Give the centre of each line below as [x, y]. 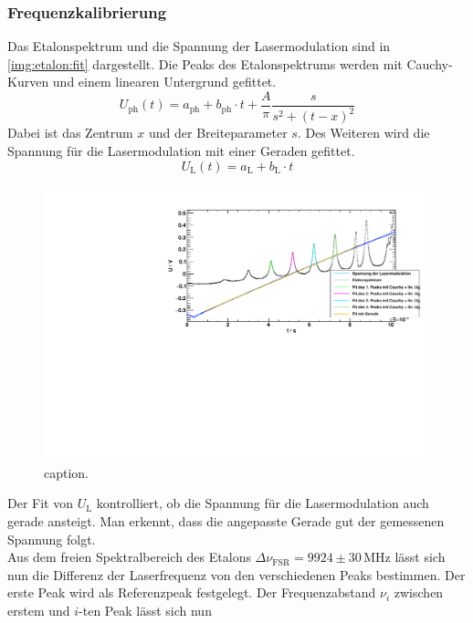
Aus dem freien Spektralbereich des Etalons [129, 557]
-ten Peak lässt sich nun [145, 610]
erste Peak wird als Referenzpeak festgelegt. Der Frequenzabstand [192, 592]
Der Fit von [40, 503]
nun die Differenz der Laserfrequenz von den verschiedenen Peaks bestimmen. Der [236, 574]
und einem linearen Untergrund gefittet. [164, 82]
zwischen [419, 592]
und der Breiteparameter [218, 133]
